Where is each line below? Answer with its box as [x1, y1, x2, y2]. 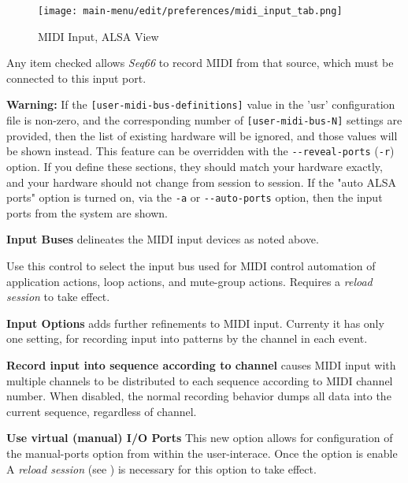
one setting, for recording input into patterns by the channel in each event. [6, 330, 368, 347]
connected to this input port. [6, 69, 147, 86]
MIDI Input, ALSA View [38, 28, 159, 44]
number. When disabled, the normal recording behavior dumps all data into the [6, 388, 391, 404]
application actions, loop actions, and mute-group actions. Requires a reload [6, 273, 373, 289]
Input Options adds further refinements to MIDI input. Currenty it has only [6, 314, 384, 331]
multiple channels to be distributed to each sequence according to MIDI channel [6, 372, 393, 388]
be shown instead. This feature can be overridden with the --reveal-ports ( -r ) [6, 143, 395, 159]
